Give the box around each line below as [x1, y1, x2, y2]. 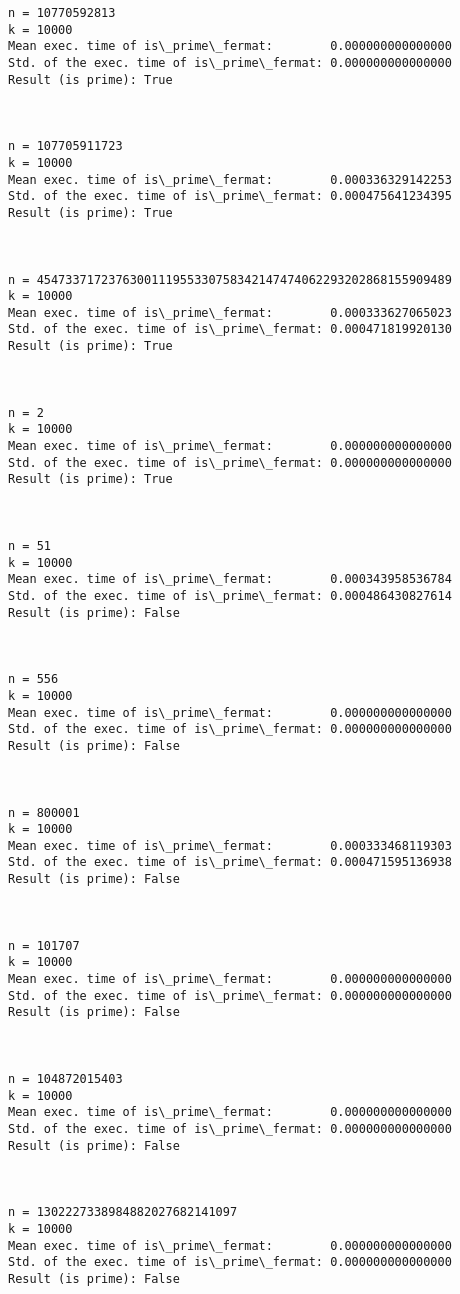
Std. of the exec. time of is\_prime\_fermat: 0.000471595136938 [8, 855, 452, 870]
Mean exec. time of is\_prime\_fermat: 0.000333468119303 [8, 838, 452, 853]
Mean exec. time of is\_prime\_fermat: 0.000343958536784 [8, 572, 452, 587]
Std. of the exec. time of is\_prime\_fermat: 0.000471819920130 [8, 322, 452, 337]
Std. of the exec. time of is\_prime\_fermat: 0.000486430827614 [8, 588, 452, 603]
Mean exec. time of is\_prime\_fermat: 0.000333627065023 [8, 305, 452, 320]
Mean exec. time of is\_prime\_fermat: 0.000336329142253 [8, 172, 452, 187]
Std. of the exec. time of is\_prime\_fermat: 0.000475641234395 [8, 189, 452, 204]
